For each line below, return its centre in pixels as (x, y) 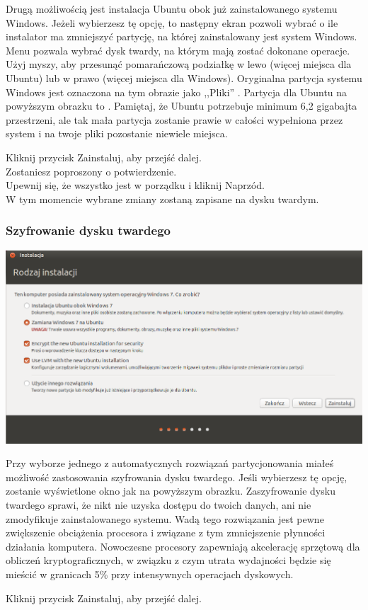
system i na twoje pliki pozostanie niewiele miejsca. (117, 133)
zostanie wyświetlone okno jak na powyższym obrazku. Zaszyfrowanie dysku (171, 491)
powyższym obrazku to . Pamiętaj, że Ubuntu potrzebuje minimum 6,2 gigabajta (182, 106)
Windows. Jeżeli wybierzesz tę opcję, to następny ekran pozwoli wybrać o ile (172, 22)
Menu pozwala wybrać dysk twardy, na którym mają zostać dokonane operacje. (178, 50)
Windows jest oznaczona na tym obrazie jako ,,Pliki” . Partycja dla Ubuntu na (177, 92)
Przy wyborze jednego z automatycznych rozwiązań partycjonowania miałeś (170, 463)
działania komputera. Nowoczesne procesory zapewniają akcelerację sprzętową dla (183, 546)
